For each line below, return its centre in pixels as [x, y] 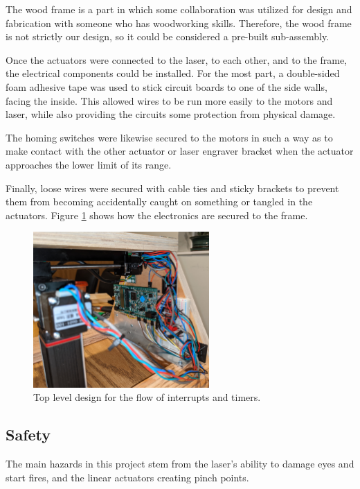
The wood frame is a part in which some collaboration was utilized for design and [179, 9]
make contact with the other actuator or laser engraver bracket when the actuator [180, 151]
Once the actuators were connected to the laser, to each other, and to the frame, [177, 59]
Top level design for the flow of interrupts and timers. [147, 397]
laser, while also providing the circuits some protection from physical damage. [171, 114]
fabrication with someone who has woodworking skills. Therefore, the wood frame [179, 23]
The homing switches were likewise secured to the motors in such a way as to [169, 137]
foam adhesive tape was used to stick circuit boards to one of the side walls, [166, 86]
